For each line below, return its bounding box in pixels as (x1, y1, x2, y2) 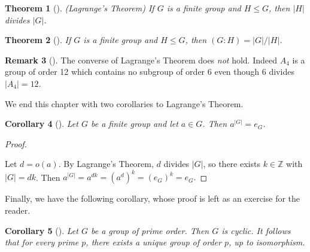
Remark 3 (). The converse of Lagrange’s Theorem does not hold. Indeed (5, 53, 277, 66)
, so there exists (203, 157, 260, 170)
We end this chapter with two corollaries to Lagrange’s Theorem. (5, 97, 244, 110)
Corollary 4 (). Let (5, 117, 78, 130)
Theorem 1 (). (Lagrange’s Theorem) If (5, 2, 154, 14)
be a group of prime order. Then (90, 224, 209, 236)
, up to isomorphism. (229, 236, 305, 248)
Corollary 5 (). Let (5, 224, 78, 236)
